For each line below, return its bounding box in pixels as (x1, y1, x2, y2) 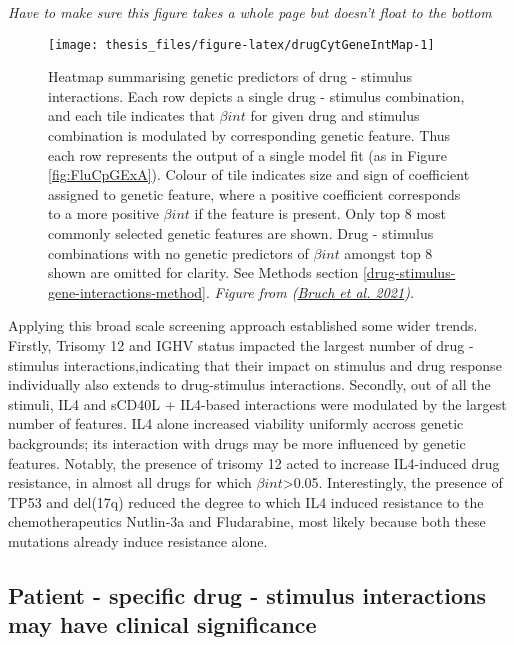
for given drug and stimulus (250, 105, 420, 126)
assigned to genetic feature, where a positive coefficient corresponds (48, 183, 461, 204)
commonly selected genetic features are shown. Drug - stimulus (48, 223, 434, 243)
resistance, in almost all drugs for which (8, 472, 252, 493)
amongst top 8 (344, 242, 433, 263)
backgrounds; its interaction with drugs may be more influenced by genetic (8, 432, 466, 453)
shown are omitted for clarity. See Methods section (48, 262, 359, 283)
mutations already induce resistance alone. (8, 530, 268, 551)
